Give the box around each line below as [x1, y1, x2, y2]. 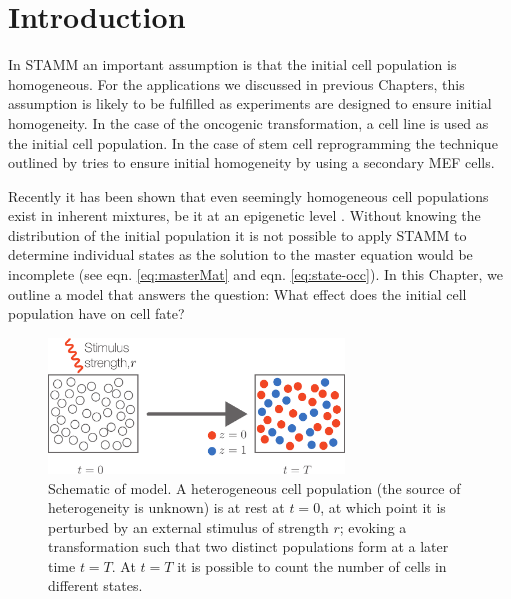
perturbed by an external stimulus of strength [48, 516, 329, 537]
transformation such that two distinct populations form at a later [48, 536, 449, 557]
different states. [48, 575, 143, 596]
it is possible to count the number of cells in [177, 555, 447, 576]
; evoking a [339, 516, 407, 537]
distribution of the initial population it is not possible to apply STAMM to [8, 224, 467, 245]
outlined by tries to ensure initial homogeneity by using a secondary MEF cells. [8, 152, 495, 173]
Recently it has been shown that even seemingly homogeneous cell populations [8, 185, 489, 206]
